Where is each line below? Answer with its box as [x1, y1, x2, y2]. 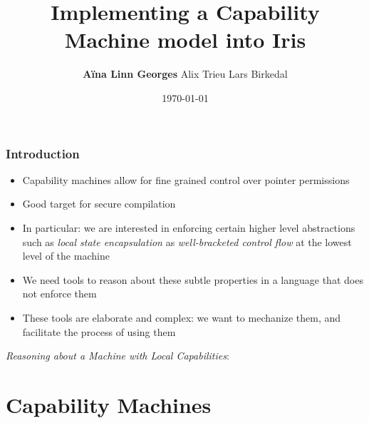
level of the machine [22, 248, 110, 263]
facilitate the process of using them [22, 324, 176, 339]
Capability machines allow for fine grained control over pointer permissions [22, 172, 350, 187]
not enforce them [22, 286, 97, 301]
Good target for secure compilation [22, 196, 176, 211]
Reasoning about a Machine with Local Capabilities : [6, 348, 229, 363]
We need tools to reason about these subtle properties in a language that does [22, 272, 363, 287]
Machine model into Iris [64, 25, 306, 54]
